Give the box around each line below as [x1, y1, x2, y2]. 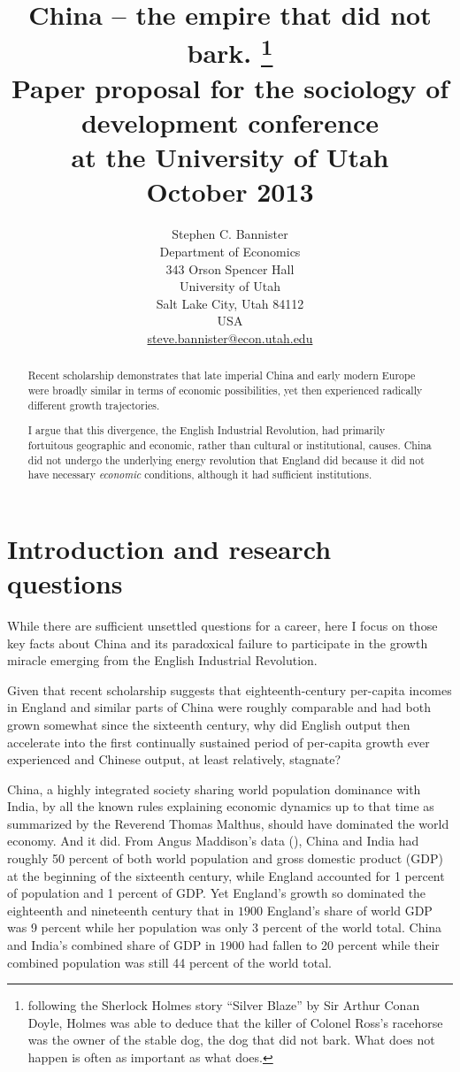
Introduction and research [7, 530, 332, 566]
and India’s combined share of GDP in [7, 936, 216, 954]
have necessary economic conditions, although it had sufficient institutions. [27, 467, 372, 482]
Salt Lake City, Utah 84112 [156, 294, 304, 312]
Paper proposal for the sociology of [11, 69, 449, 105]
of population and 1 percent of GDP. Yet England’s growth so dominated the [7, 884, 426, 902]
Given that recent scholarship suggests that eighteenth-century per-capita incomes [7, 680, 452, 699]
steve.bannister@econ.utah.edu [147, 328, 313, 347]
